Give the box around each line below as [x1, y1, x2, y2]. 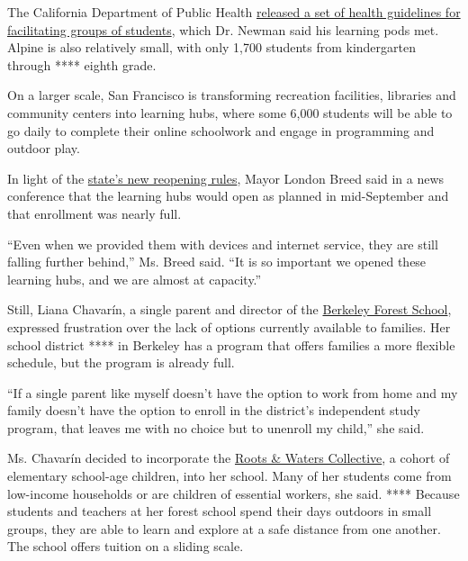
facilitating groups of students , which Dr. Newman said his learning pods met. [7, 20, 439, 39]
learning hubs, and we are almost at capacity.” [7, 269, 262, 288]
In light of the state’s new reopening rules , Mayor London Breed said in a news [7, 168, 445, 187]
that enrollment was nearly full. [7, 204, 182, 222]
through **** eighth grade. [7, 55, 157, 74]
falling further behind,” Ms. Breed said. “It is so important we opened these [7, 252, 427, 271]
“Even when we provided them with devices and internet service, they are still [7, 234, 438, 253]
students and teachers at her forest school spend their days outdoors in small [7, 502, 432, 520]
